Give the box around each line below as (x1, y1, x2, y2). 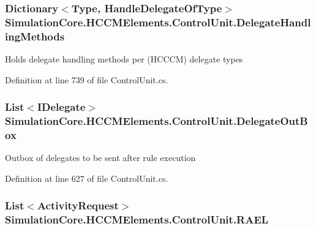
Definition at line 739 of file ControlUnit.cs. (5, 73, 168, 86)
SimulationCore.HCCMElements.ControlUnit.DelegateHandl (5, 14, 311, 29)
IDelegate (37, 99, 86, 114)
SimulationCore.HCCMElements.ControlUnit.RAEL (5, 212, 269, 227)
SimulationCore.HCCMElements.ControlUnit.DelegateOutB (5, 113, 308, 129)
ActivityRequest (37, 198, 119, 213)
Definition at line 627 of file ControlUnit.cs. (5, 171, 168, 184)
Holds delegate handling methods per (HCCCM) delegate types (5, 53, 243, 66)
